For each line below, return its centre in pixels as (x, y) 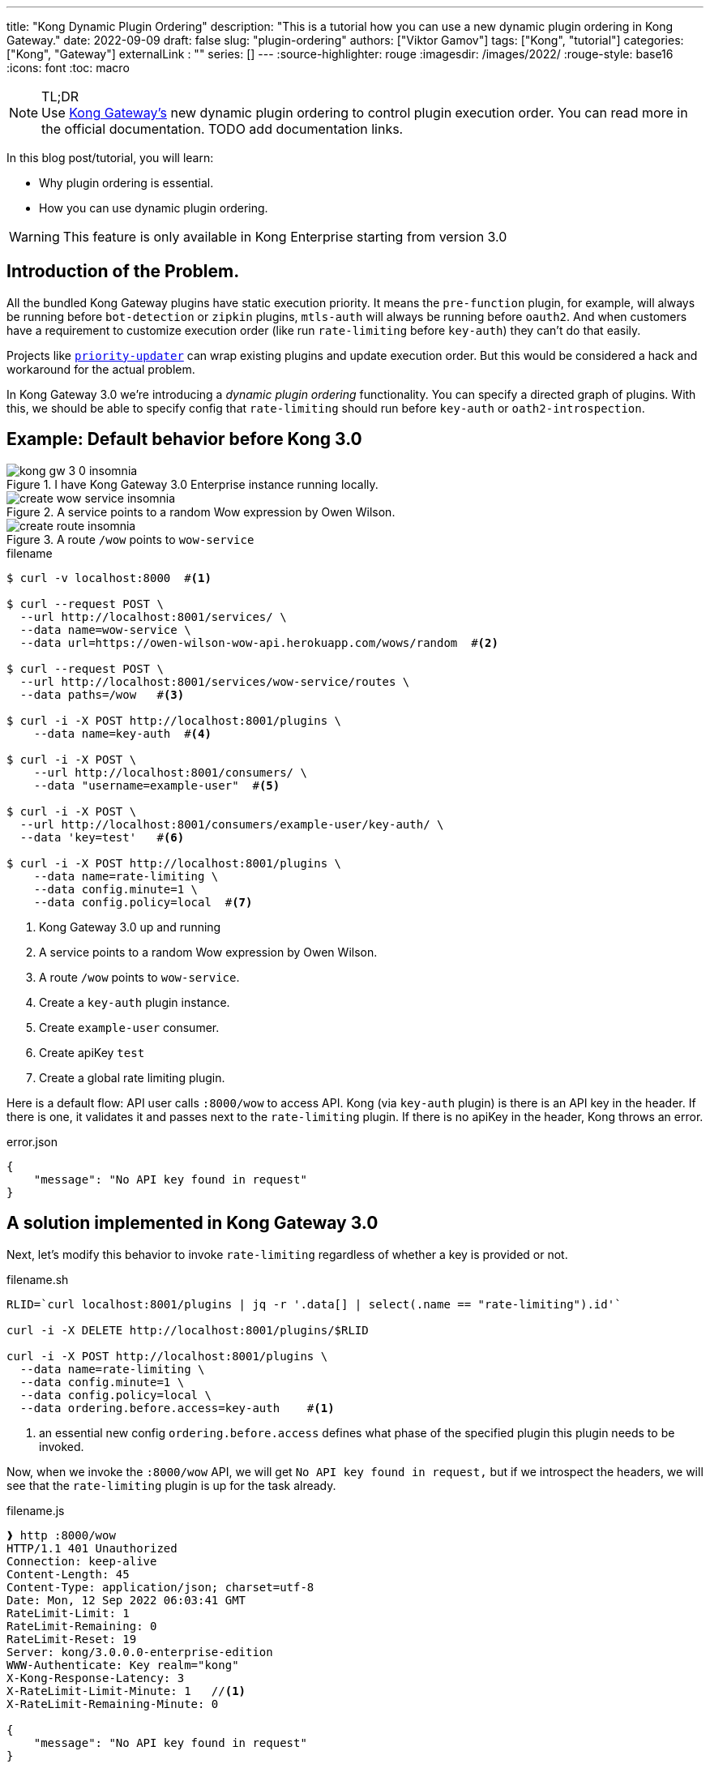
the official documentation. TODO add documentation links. (222, 129)
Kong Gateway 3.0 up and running (130, 927)
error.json (32, 1141)
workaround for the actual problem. (101, 369)
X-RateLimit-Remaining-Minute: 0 (113, 1704)
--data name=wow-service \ (105, 629)
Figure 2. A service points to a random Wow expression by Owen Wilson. (201, 512)
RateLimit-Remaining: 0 (82, 1626)
